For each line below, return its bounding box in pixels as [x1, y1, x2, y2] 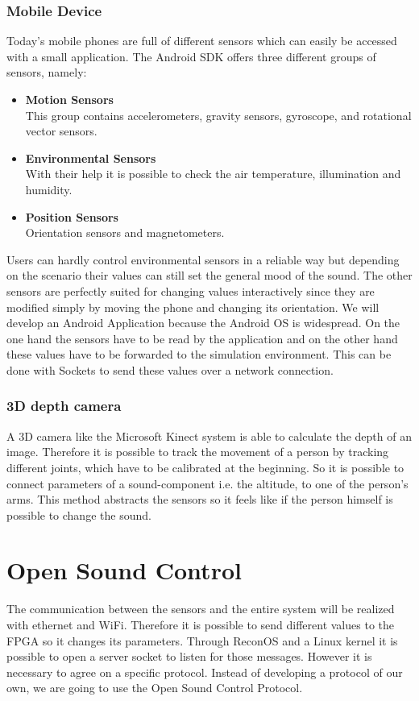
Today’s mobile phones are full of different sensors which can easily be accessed [6, 32, 397, 49]
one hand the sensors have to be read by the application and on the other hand [6, 330, 398, 346]
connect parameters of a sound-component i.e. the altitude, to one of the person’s [6, 475, 409, 492]
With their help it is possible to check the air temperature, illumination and [25, 165, 401, 182]
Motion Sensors [25, 91, 114, 107]
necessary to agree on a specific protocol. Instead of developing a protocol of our [6, 663, 403, 680]
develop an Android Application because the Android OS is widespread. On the [6, 314, 400, 331]
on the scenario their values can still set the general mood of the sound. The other [6, 267, 413, 284]
